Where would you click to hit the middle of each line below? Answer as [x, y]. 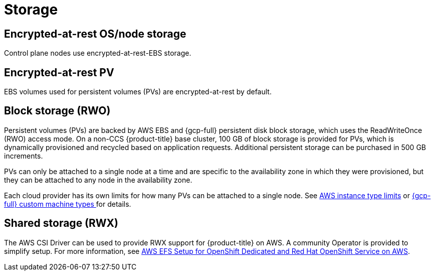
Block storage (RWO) [57, 111]
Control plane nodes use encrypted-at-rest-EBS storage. [98, 53]
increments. [24, 156]
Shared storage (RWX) [61, 223]
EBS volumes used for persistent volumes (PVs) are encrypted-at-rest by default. [138, 92]
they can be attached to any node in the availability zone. [98, 180]
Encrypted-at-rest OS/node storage [95, 34]
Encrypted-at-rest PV [59, 72]
